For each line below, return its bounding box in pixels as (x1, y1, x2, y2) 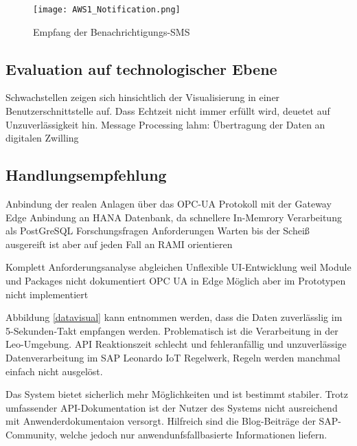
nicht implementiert (5, 287, 89, 301)
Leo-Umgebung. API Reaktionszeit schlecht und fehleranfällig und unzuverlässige (5, 337, 347, 351)
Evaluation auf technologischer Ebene (5, 58, 277, 79)
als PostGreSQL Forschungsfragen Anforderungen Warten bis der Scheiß (5, 223, 310, 238)
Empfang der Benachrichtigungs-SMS (33, 24, 190, 38)
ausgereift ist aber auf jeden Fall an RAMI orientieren (5, 236, 233, 251)
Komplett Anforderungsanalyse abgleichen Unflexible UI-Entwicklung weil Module (5, 260, 352, 274)
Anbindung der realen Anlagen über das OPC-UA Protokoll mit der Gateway (5, 197, 332, 211)
